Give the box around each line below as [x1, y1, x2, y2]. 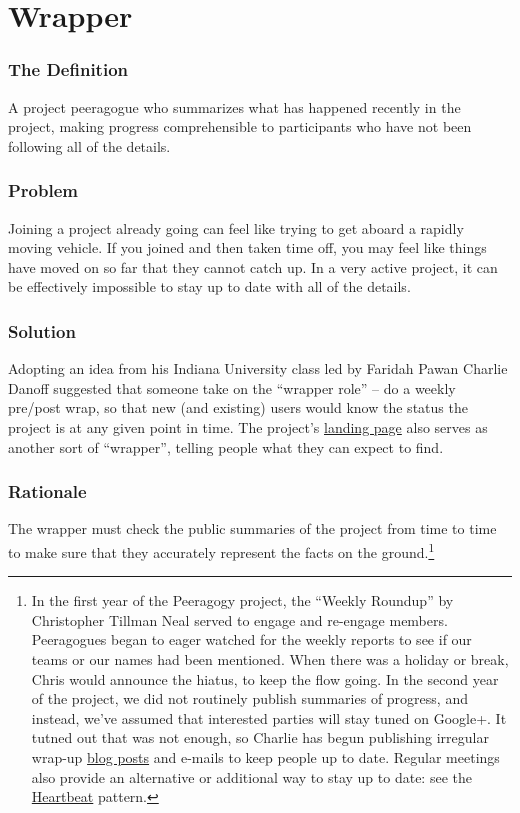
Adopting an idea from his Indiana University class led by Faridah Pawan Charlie [8, 358, 508, 379]
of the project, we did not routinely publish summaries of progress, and [31, 688, 468, 709]
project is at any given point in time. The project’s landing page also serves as [8, 416, 488, 437]
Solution [8, 318, 76, 343]
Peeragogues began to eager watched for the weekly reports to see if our [31, 629, 472, 650]
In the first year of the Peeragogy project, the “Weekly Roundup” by [31, 590, 454, 611]
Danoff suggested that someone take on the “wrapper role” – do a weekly [8, 377, 456, 398]
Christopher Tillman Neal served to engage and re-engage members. [31, 609, 448, 630]
